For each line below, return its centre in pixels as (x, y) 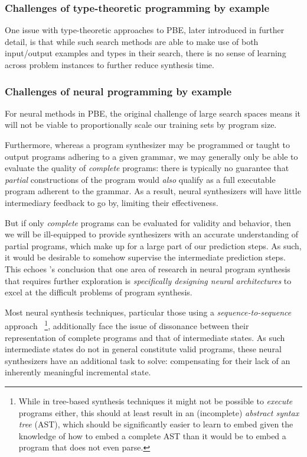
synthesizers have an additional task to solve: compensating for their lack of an (148, 360)
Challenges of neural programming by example (118, 91)
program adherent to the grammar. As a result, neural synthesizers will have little (153, 191)
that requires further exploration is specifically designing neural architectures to (148, 280)
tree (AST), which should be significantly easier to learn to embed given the (156, 424)
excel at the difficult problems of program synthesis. (99, 292)
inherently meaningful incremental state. (78, 372)
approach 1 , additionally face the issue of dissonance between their (127, 325)
